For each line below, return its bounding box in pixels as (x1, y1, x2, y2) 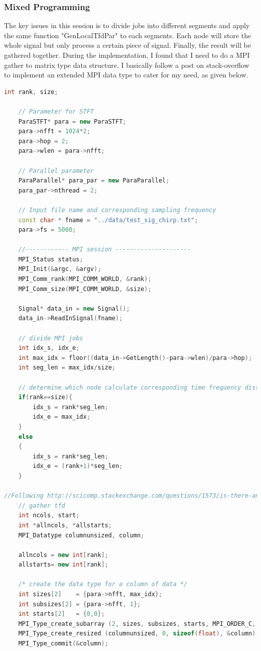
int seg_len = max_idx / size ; (18, 364, 115, 371)
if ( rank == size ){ (18, 394, 73, 401)
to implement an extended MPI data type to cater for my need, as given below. (4, 69, 248, 80)
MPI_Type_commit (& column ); (18, 640, 108, 647)
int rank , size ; (4, 88, 58, 96)
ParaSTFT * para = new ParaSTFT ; (18, 118, 126, 125)
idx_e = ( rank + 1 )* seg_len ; (33, 462, 123, 470)
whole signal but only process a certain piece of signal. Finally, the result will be (4, 40, 251, 50)
